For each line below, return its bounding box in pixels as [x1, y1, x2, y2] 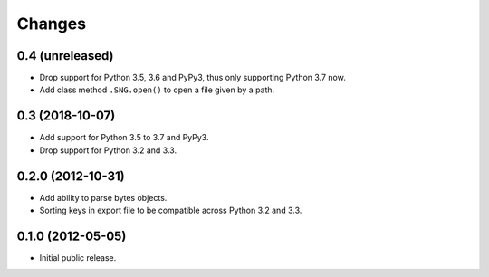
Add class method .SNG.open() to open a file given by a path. [39, 84, 275, 95]
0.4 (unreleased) [16, 48, 114, 63]
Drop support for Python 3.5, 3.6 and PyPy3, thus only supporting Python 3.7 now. [39, 72, 346, 83]
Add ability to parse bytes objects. [39, 192, 168, 203]
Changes [16, 14, 86, 33]
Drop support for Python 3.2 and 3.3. [39, 145, 177, 156]
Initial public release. [39, 252, 117, 263]
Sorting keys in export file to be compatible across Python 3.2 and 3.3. [39, 205, 302, 216]
